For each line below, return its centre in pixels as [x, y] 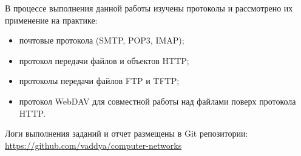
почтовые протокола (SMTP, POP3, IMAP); [102, 40]
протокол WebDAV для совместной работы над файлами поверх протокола [157, 101]
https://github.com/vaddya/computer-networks [93, 145]
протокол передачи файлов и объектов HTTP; [104, 60]
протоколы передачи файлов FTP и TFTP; [99, 81]
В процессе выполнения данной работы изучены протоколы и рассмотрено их [149, 8]
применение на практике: [51, 20]
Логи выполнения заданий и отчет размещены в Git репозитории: [127, 133]
